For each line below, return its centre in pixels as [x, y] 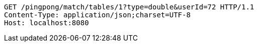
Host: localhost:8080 [47, 23]
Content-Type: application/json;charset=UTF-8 [97, 15]
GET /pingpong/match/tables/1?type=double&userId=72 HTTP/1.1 [129, 7]
